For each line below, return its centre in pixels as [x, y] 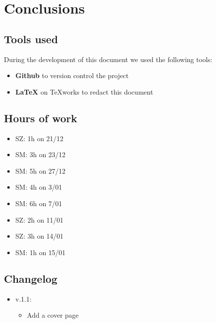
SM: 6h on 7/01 [39, 203]
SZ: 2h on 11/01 [39, 219]
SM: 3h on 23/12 [40, 154]
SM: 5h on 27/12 [40, 170]
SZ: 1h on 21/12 [39, 138]
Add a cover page [53, 315]
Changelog [31, 278]
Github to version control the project [72, 75]
